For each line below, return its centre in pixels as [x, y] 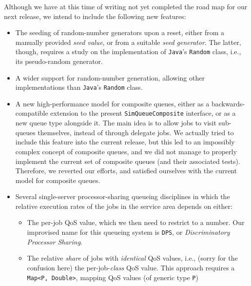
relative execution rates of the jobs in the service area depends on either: [124, 206]
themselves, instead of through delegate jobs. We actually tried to [136, 132]
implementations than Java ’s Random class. [79, 87]
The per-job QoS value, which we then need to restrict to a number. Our [136, 222]
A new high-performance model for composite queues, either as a [112, 103]
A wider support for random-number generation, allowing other [110, 77]
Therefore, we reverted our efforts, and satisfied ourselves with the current [126, 171]
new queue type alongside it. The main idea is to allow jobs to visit [116, 123]
